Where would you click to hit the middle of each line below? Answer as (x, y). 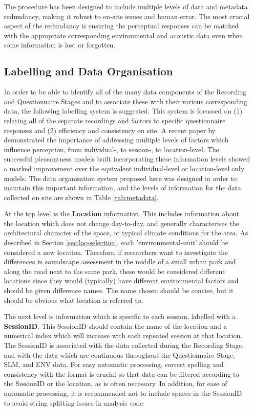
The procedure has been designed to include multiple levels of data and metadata (126, 6)
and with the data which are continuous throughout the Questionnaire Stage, (119, 354)
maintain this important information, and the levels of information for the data (123, 188)
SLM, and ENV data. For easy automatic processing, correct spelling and (114, 364)
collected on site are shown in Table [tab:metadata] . (81, 197)
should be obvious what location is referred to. (74, 300)
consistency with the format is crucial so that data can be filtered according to (122, 374)
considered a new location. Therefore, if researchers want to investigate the (116, 252)
